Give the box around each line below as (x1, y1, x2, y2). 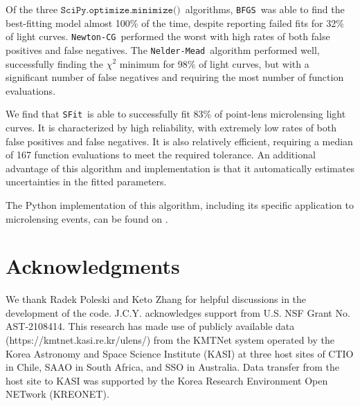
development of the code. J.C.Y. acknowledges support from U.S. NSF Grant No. (6, 305, 350, 320)
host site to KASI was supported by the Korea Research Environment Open (6, 373, 328, 387)
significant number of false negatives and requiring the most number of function (6, 70, 344, 84)
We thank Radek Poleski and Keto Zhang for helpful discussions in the (6, 292, 307, 306)
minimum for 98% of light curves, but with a (119, 56, 309, 71)
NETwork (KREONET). (6, 387, 109, 401)
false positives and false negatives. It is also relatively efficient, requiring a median (6, 133, 353, 148)
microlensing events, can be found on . (6, 211, 168, 225)
